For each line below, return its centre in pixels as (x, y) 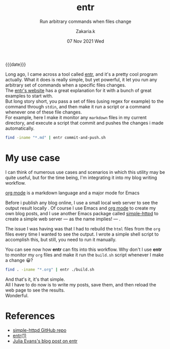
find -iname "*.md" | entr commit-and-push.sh (55, 137)
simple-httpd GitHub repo (39, 330)
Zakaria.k (86, 31)
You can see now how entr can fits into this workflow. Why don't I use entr (83, 249)
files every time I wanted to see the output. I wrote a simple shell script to (82, 234)
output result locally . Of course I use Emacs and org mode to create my (81, 208)
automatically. (20, 128)
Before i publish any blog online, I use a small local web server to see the (82, 202)
